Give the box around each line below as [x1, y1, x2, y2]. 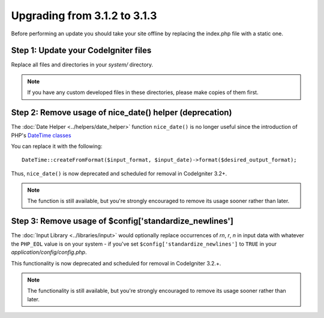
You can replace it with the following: [11, 143, 103, 150]
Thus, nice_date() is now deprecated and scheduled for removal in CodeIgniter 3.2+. [11, 169, 227, 177]
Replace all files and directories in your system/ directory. [11, 61, 154, 68]
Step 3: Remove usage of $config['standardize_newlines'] [11, 216, 234, 226]
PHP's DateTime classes [11, 132, 71, 139]
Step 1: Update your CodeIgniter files [11, 46, 152, 56]
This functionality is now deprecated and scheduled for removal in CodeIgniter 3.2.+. [11, 259, 221, 266]
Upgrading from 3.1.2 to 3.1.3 [11, 9, 157, 22]
